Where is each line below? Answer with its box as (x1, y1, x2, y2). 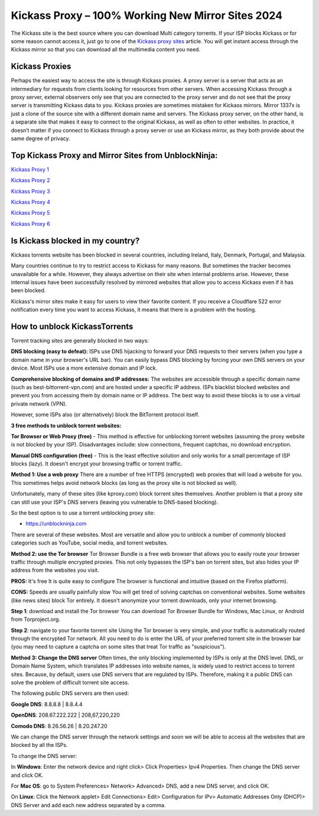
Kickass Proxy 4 (11, 199, 50, 206)
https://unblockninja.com (25, 520, 87, 527)
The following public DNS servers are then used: (11, 689, 129, 697)
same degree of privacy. (11, 135, 70, 142)
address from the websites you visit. (11, 566, 100, 574)
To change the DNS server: (11, 752, 77, 759)
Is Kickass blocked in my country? (11, 235, 140, 245)
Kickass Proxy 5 (11, 209, 50, 216)
